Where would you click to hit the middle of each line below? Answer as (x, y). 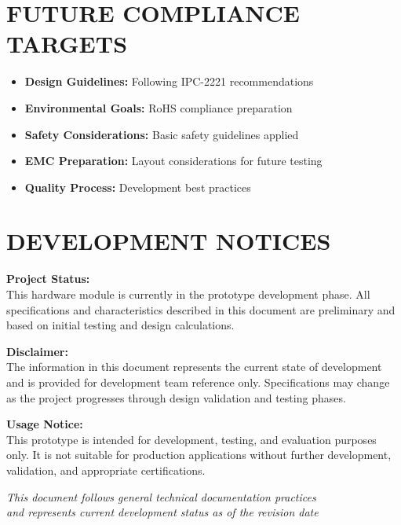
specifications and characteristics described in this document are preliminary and (201, 309)
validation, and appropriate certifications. (106, 470)
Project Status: (48, 279)
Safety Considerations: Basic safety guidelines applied (162, 134)
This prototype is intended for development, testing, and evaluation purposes (191, 439)
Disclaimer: (37, 351)
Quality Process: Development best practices (138, 187)
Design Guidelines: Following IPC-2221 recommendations (169, 81)
